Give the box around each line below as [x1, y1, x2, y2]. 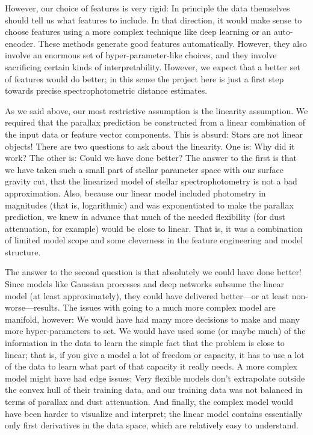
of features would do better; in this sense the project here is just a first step [5, 72, 284, 85]
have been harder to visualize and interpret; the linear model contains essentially [5, 407, 303, 419]
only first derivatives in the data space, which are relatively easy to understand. [5, 419, 299, 431]
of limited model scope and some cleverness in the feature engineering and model [5, 234, 303, 246]
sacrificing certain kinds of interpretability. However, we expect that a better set [5, 60, 300, 73]
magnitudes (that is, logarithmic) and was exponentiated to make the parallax [5, 198, 294, 211]
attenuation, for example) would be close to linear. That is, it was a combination [5, 222, 303, 234]
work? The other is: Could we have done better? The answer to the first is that [5, 151, 297, 164]
